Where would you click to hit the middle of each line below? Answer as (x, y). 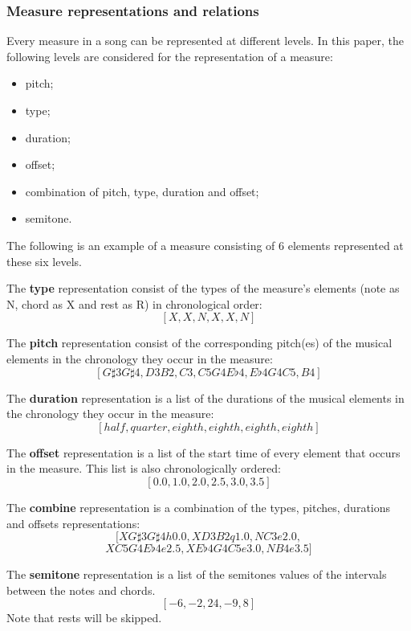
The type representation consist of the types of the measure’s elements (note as (203, 288)
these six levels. (44, 261)
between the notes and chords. (81, 590)
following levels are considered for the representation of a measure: (170, 56)
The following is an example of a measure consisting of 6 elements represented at (205, 245)
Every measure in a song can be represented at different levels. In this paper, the (205, 41)
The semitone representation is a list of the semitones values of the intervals (197, 574)
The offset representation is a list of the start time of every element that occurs (203, 452)
